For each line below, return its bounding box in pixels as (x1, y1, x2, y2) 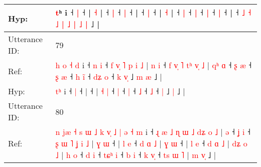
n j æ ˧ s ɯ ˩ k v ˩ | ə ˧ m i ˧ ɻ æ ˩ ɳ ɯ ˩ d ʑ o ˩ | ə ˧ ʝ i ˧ (55, 126, 250, 137)
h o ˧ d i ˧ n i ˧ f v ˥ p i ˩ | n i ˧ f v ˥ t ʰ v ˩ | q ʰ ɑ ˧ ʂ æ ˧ (55, 59, 252, 71)
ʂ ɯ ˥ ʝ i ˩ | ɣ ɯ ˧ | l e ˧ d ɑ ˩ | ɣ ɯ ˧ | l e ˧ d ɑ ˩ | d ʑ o (55, 137, 247, 149)
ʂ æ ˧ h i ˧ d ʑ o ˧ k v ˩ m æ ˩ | (55, 71, 162, 82)
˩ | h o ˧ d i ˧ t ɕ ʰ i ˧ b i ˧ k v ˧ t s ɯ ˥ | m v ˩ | (55, 149, 216, 160)
